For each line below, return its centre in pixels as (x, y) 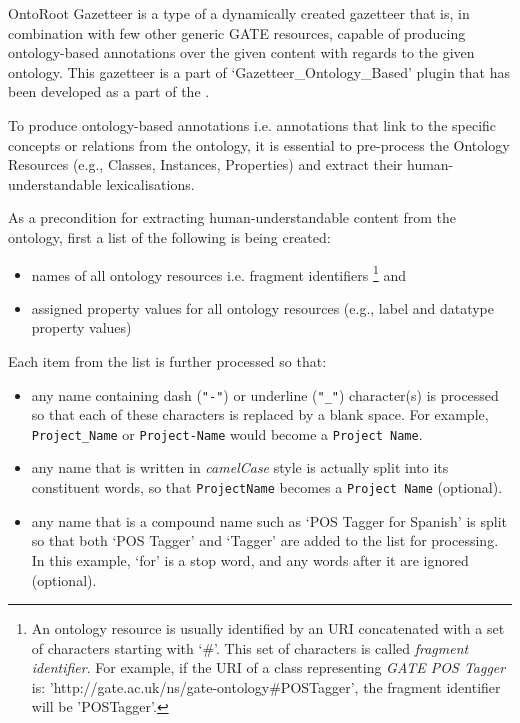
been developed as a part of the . (109, 91)
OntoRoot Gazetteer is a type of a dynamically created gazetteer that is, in (239, 13)
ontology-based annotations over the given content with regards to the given (241, 52)
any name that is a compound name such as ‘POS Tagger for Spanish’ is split (269, 520)
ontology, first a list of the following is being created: (169, 236)
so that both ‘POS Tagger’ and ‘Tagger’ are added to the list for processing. (265, 540)
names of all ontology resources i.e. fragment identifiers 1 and (218, 273)
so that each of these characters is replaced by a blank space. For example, (260, 414)
